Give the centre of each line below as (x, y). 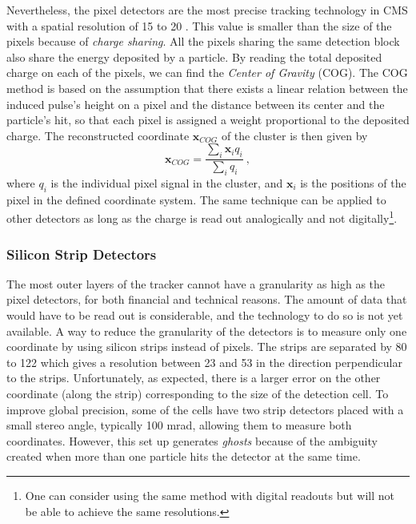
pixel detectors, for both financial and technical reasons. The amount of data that (207, 299)
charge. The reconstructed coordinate (98, 135)
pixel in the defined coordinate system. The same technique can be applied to (196, 199)
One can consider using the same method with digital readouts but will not (210, 495)
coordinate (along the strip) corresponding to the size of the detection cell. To (198, 393)
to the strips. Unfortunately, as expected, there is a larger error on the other (194, 378)
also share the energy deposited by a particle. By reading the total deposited (194, 56)
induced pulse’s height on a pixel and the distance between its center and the (196, 104)
